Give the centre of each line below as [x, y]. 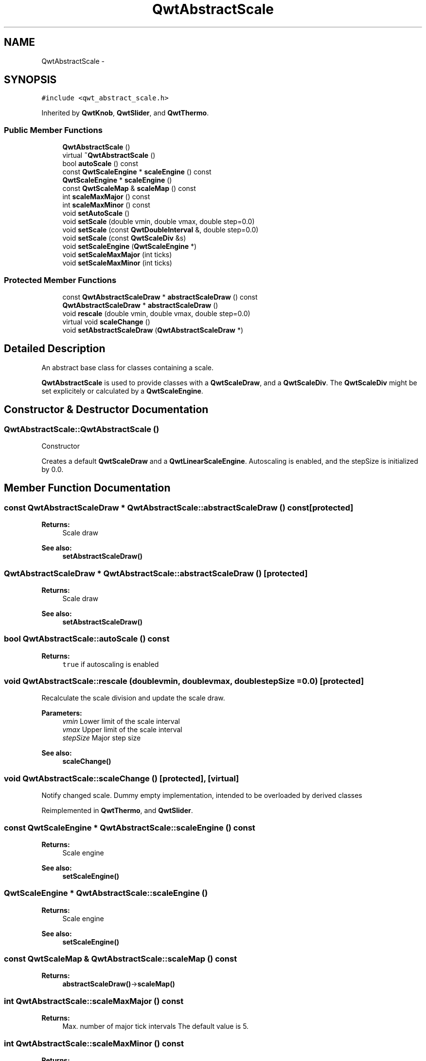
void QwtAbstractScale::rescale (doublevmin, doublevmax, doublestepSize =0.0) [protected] [184, 681]
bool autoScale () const [100, 164]
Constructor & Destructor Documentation [106, 410]
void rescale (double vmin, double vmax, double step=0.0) [156, 313]
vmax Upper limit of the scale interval [122, 730]
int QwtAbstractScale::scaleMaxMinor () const [94, 1043]
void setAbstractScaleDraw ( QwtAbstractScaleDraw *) [153, 330]
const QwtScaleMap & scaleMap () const [129, 189]
